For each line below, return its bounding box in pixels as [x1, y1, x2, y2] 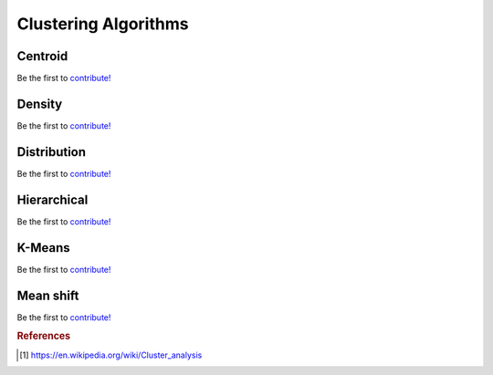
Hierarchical [16, 192, 89, 207]
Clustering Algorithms [16, 14, 189, 34]
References [16, 329, 71, 342]
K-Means [16, 240, 70, 255]
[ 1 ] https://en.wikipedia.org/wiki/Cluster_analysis [19, 349, 203, 360]
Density [16, 96, 63, 111]
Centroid [16, 48, 68, 64]
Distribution [16, 144, 87, 160]
